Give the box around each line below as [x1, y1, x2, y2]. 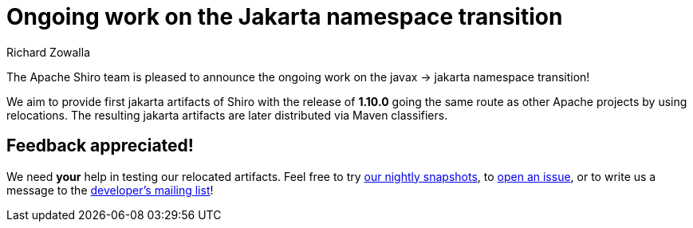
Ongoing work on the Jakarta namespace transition [6, 3, 563, 30]
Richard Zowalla [6, 45, 90, 59]
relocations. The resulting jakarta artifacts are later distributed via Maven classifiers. [6, 108, 448, 122]
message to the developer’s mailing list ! [6, 183, 214, 197]
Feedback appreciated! [6, 136, 194, 156]
